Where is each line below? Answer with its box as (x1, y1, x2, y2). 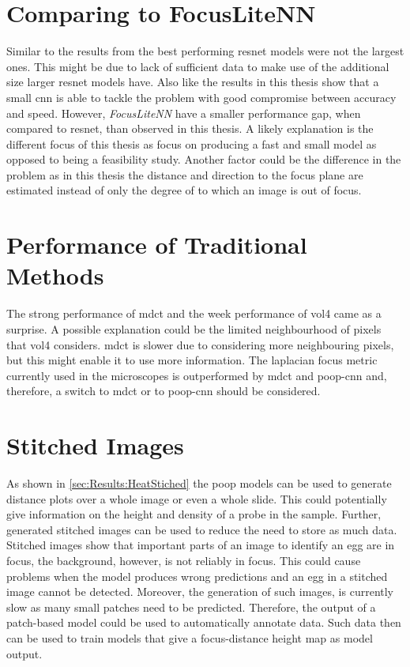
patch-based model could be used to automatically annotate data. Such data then (6, 614, 401, 631)
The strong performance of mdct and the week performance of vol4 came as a (6, 305, 382, 322)
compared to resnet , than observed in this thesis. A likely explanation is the (6, 120, 374, 137)
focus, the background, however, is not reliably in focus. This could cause (6, 552, 361, 569)
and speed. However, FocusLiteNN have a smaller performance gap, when (6, 104, 361, 121)
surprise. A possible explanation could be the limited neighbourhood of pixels (6, 320, 382, 337)
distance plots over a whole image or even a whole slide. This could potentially (6, 490, 387, 507)
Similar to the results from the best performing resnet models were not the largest (6, 43, 404, 59)
